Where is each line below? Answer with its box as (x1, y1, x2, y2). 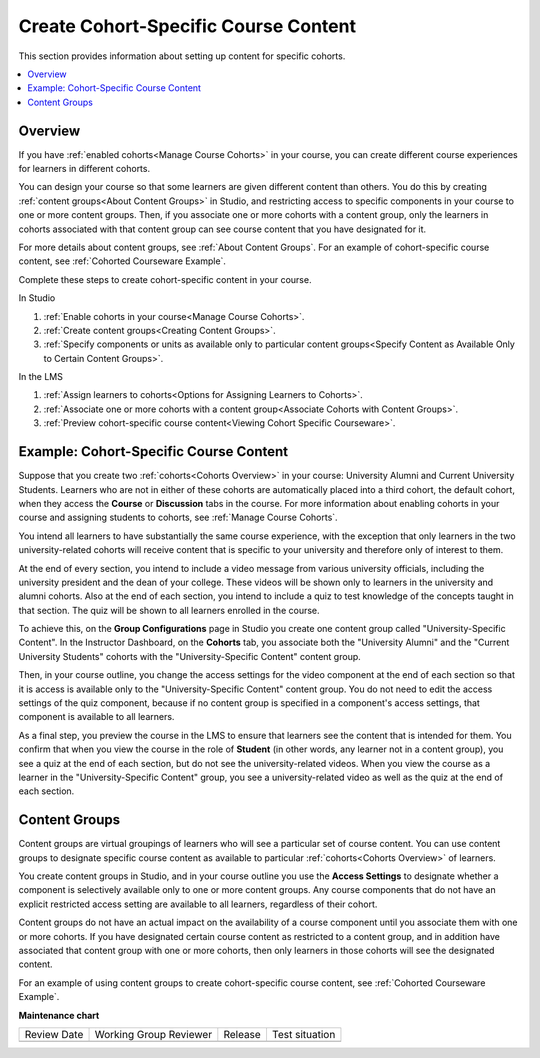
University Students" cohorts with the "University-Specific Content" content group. (18, 650, 362, 662)
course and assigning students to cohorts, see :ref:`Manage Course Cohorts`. (18, 511, 339, 524)
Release (223, 1027, 262, 1041)
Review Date (24, 1027, 84, 1041)
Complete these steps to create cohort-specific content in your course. (18, 273, 312, 285)
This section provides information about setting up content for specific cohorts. (18, 50, 346, 62)
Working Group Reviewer (94, 1027, 213, 1041)
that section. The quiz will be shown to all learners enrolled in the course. (18, 604, 320, 616)
